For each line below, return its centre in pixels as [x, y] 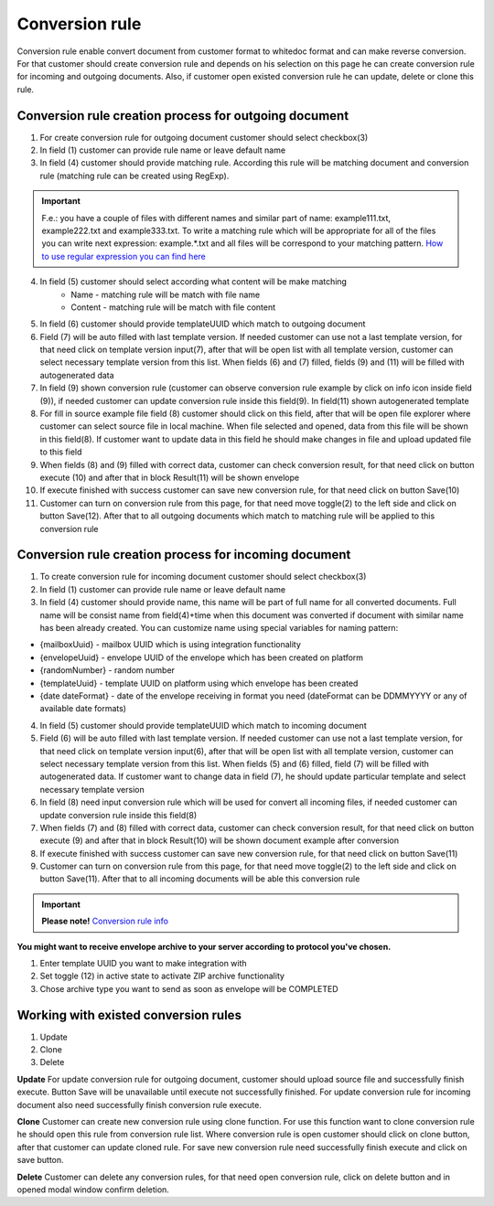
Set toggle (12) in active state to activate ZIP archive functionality [162, 976]
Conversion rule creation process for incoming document [184, 555]
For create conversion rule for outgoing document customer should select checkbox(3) [204, 137]
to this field [61, 452]
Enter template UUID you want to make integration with [143, 964]
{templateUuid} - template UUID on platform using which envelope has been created [199, 683]
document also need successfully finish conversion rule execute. [140, 1105]
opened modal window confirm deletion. [93, 1190]
